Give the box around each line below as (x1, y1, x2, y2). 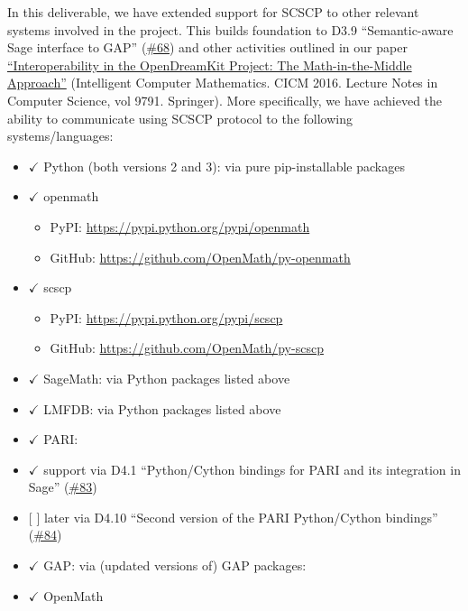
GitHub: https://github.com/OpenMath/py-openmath (50, 247, 351, 266)
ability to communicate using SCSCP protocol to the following (7, 108, 353, 127)
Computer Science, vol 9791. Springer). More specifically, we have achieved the (7, 90, 443, 109)
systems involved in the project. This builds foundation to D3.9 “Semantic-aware (7, 20, 454, 39)
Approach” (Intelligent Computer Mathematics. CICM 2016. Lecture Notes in (7, 73, 438, 92)
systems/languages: (7, 126, 114, 145)
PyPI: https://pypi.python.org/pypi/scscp (50, 308, 283, 327)
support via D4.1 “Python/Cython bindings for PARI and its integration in (43, 459, 461, 478)
